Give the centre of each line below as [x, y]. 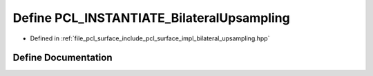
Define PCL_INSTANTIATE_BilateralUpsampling [151, 18]
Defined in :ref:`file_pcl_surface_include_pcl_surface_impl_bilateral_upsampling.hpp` [150, 38]
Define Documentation [63, 58]
